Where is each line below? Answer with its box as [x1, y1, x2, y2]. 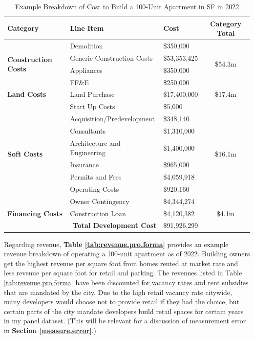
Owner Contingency [70, 196, 129, 206]
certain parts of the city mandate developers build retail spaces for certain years [4, 306, 244, 316]
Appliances [70, 65, 103, 75]
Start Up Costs [70, 101, 115, 112]
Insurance [70, 159, 99, 170]
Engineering [70, 147, 106, 158]
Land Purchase [70, 89, 115, 99]
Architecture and [70, 137, 121, 148]
